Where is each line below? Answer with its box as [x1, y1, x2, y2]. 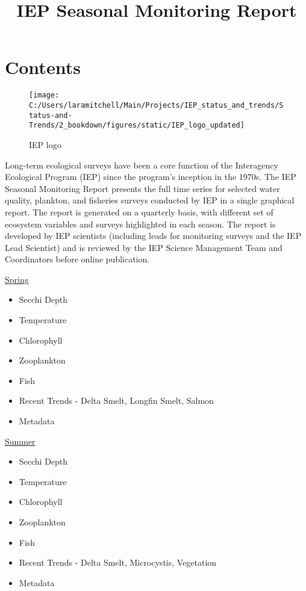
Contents [5, 55, 81, 79]
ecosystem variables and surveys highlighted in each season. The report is [5, 217, 276, 230]
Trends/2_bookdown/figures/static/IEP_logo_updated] [29, 121, 245, 130]
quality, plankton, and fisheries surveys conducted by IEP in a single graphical [5, 194, 295, 206]
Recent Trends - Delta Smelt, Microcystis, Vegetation [19, 556, 217, 569]
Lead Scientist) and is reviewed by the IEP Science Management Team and [5, 241, 283, 253]
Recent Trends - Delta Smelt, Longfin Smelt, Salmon [19, 394, 214, 407]
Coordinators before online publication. [5, 253, 150, 265]
